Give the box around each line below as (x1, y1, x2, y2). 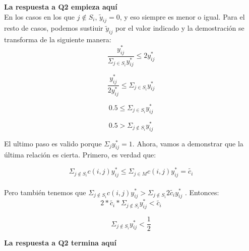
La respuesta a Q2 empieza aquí (4, 2, 117, 12)
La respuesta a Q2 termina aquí (4, 237, 117, 248)
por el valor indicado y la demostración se (115, 23, 244, 33)
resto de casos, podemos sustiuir (4, 23, 103, 33)
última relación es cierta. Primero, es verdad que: (4, 149, 156, 160)
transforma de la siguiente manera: (4, 34, 111, 45)
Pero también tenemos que (4, 187, 86, 197)
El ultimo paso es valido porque (4, 138, 102, 148)
